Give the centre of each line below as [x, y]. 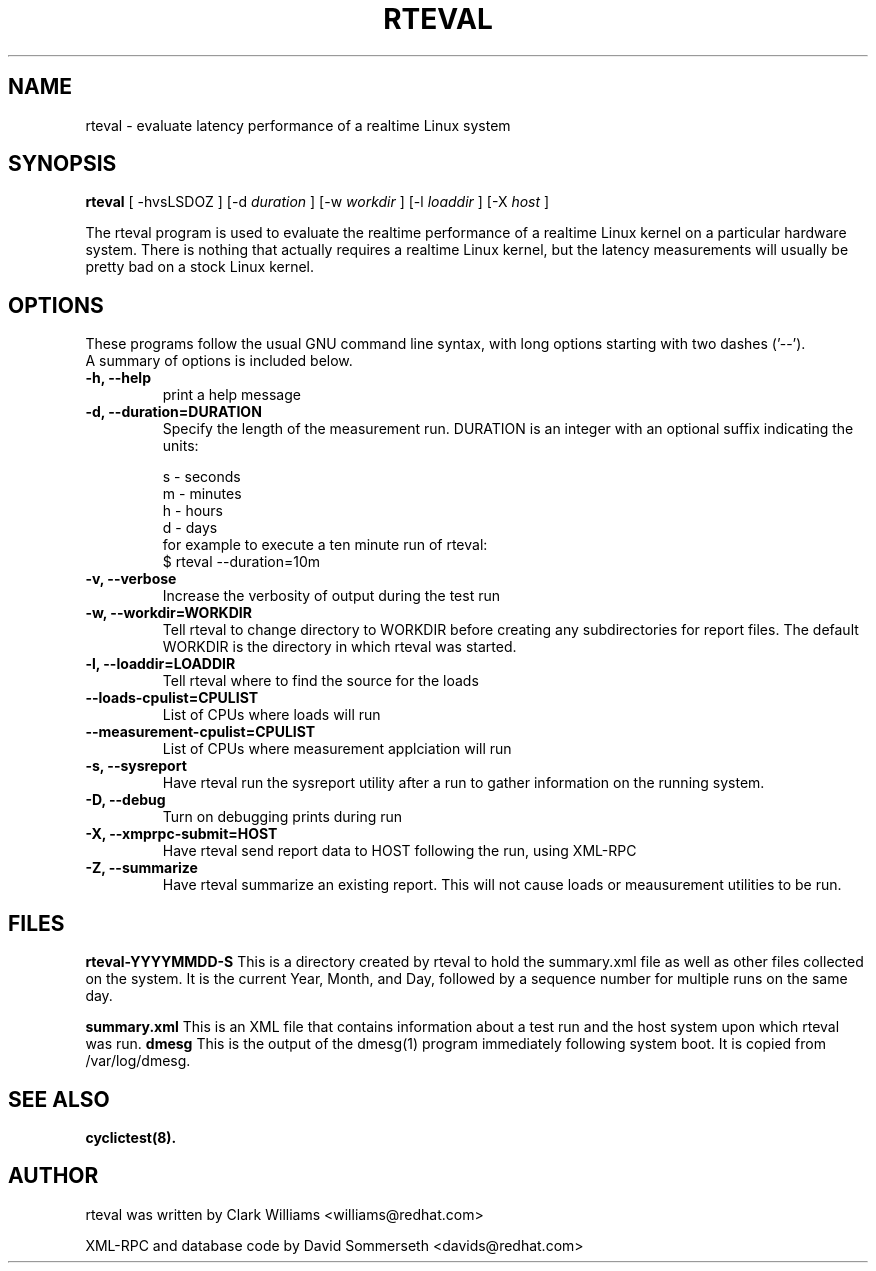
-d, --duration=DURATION [173, 412]
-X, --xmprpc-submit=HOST [181, 834]
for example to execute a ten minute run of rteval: [325, 545]
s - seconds [201, 477]
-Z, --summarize [141, 868]
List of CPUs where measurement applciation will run [337, 749]
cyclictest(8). [131, 1137]
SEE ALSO [59, 1099]
